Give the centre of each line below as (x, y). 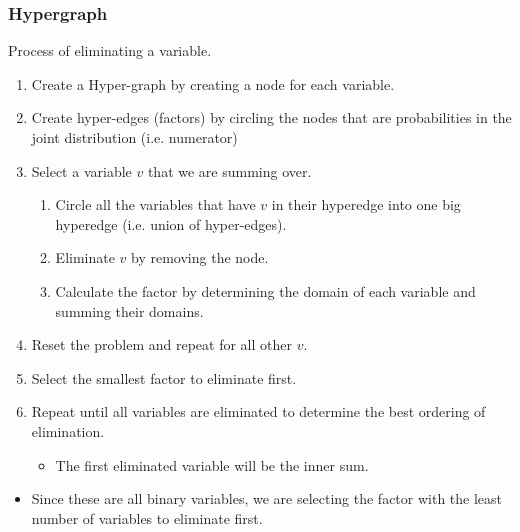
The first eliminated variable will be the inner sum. (212, 464)
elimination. (68, 430)
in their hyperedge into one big (366, 204)
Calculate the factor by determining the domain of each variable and (265, 290)
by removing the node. (200, 257)
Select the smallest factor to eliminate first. (164, 377)
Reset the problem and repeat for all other (161, 344)
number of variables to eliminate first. (147, 517)
